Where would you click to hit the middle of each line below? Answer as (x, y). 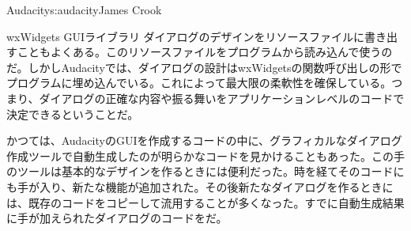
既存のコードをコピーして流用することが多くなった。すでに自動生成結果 (216, 202)
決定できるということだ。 (73, 114)
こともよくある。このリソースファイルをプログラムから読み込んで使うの (205, 52)
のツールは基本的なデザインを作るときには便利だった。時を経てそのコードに (205, 171)
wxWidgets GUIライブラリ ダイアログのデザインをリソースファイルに (185, 36)
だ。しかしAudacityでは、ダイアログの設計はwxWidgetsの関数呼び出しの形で (204, 67)
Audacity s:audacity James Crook (84, 9)
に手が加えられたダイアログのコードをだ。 (117, 218)
